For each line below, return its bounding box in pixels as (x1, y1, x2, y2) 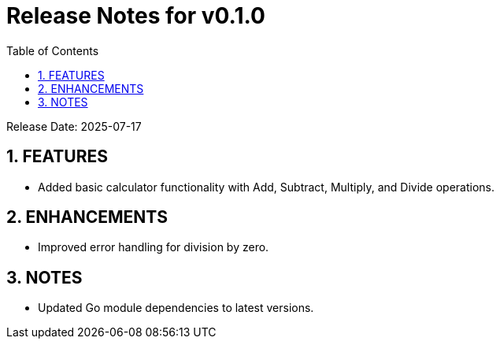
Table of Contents (6, 43, 99, 57)
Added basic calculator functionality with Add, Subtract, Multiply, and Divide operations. (38, 180, 495, 194)
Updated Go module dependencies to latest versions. (38, 301, 314, 315)
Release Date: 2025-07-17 (6, 119, 142, 133)
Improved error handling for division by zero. (38, 240, 269, 254)
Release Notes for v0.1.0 (6, 2, 265, 29)
